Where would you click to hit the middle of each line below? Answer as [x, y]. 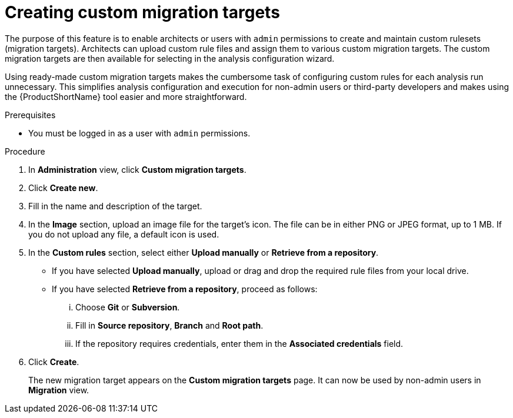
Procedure [25, 151]
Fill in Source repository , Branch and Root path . [169, 325]
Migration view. [59, 390]
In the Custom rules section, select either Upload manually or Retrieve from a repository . [204, 252]
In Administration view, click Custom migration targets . [137, 169]
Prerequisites [30, 115]
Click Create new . [63, 188]
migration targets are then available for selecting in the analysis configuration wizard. [170, 58]
